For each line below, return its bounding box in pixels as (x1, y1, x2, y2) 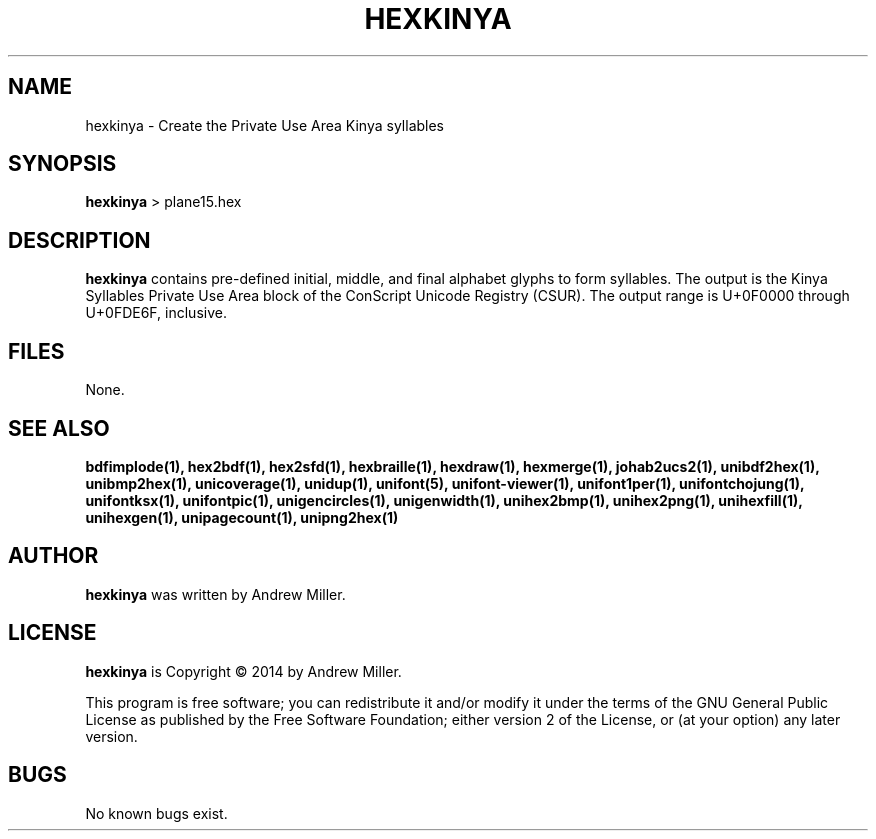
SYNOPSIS (8, 151, 117, 177)
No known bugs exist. (85, 804, 228, 822)
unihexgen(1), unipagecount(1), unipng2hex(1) (85, 508, 399, 526)
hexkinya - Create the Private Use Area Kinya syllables (85, 116, 445, 134)
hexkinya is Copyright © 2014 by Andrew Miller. (85, 662, 402, 680)
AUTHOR (8, 543, 99, 569)
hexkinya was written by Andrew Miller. (85, 585, 346, 603)
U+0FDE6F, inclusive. (85, 304, 227, 322)
